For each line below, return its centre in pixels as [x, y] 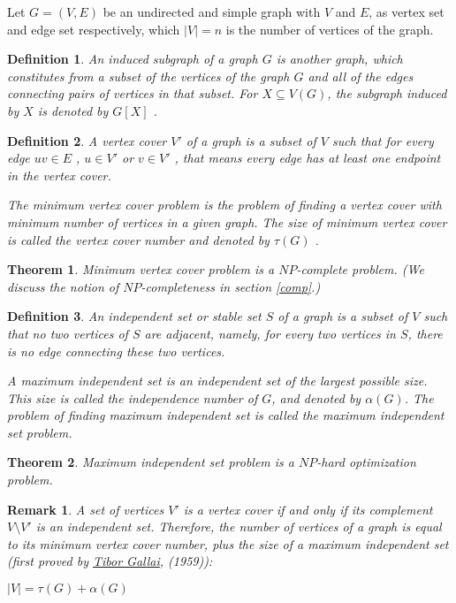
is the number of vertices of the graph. [330, 29]
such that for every [383, 140]
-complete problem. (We [360, 269]
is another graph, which [339, 59]
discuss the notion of [63, 286]
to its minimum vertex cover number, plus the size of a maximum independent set [228, 543]
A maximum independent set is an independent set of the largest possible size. [217, 381]
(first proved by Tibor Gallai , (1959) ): [110, 561]
